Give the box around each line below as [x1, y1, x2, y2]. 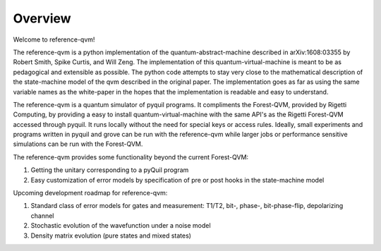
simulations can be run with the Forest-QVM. [13, 140, 143, 148]
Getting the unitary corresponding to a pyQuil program [30, 166, 189, 174]
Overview [13, 11, 71, 26]
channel [30, 212, 54, 220]
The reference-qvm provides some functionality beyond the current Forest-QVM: [13, 152, 249, 161]
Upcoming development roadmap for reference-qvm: [13, 189, 168, 197]
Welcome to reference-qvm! [13, 35, 95, 44]
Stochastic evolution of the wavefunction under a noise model [30, 221, 211, 230]
